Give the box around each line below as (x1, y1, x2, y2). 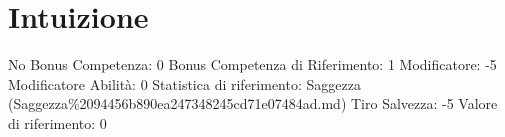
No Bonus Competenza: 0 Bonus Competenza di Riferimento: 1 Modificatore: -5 (8, 54, 497, 75)
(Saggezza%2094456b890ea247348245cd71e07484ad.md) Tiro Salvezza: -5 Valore (8, 93, 498, 114)
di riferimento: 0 (8, 112, 107, 133)
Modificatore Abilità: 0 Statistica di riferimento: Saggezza (8, 73, 361, 94)
